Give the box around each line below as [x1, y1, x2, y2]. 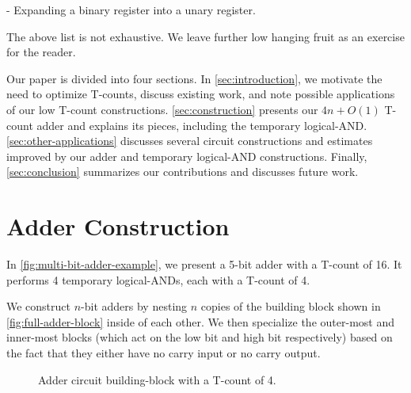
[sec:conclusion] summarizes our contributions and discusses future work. [6, 163, 359, 180]
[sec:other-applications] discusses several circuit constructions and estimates [6, 132, 373, 149]
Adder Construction [6, 210, 230, 242]
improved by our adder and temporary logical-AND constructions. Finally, [6, 147, 367, 164]
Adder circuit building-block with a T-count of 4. [38, 371, 276, 387]
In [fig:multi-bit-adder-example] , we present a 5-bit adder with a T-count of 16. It [6, 256, 402, 273]
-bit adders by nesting [81, 298, 188, 315]
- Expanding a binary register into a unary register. [6, 2, 256, 17]
